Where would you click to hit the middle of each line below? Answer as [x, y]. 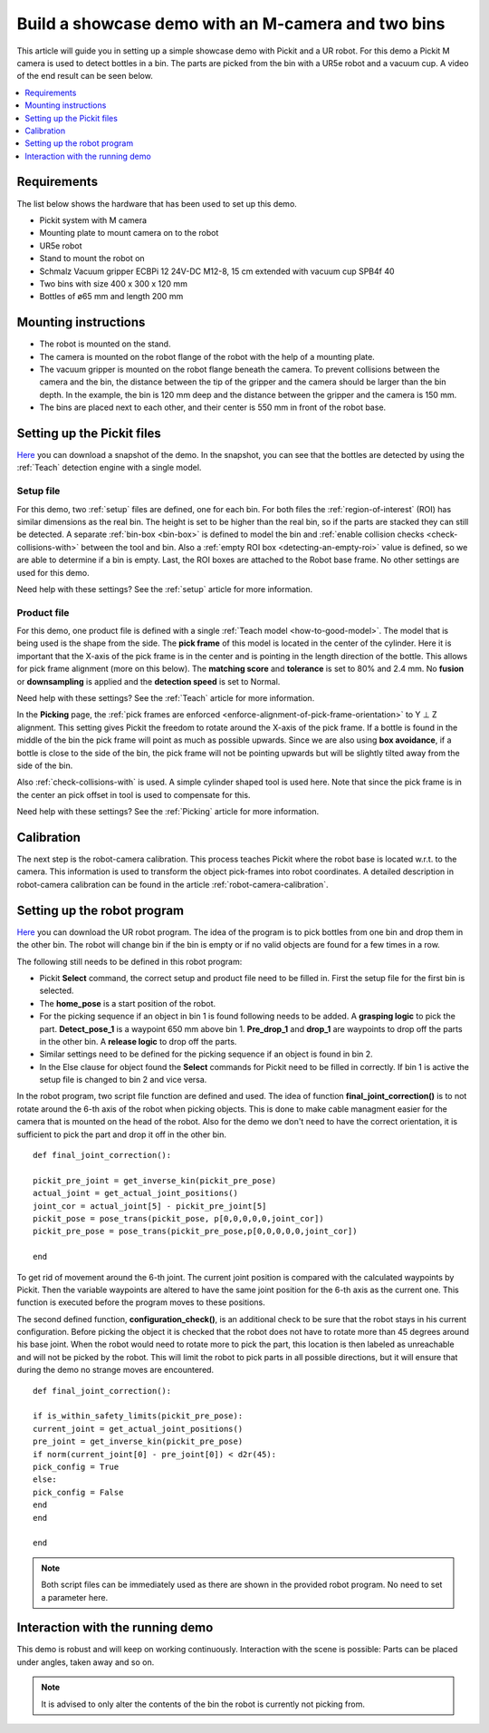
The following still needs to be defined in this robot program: [129, 961]
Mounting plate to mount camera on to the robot [129, 233]
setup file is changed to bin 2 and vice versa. [123, 1080]
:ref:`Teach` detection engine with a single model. [109, 468]
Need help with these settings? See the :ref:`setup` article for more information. [165, 589]
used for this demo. [53, 572]
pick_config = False [78, 1492]
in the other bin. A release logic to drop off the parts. [138, 1041]
